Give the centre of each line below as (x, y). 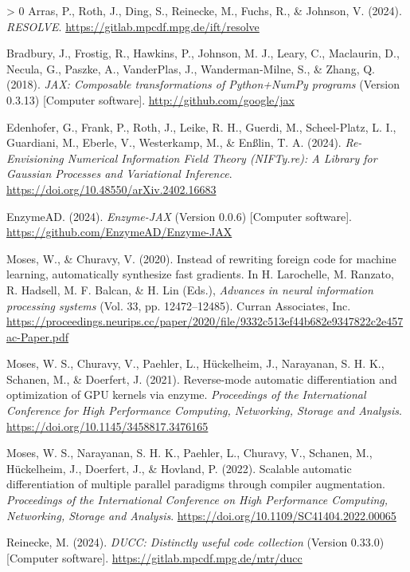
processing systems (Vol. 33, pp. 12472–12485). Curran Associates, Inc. (179, 305)
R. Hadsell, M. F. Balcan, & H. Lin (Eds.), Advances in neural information (190, 289)
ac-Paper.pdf (38, 336)
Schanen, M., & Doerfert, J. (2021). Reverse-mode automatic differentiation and (202, 379)
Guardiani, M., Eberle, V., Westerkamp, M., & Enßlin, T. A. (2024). (174, 142)
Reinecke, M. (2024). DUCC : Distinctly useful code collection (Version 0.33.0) (195, 542)
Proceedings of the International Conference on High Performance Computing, (197, 500)
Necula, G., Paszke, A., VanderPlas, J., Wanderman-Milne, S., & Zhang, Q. (191, 68)
